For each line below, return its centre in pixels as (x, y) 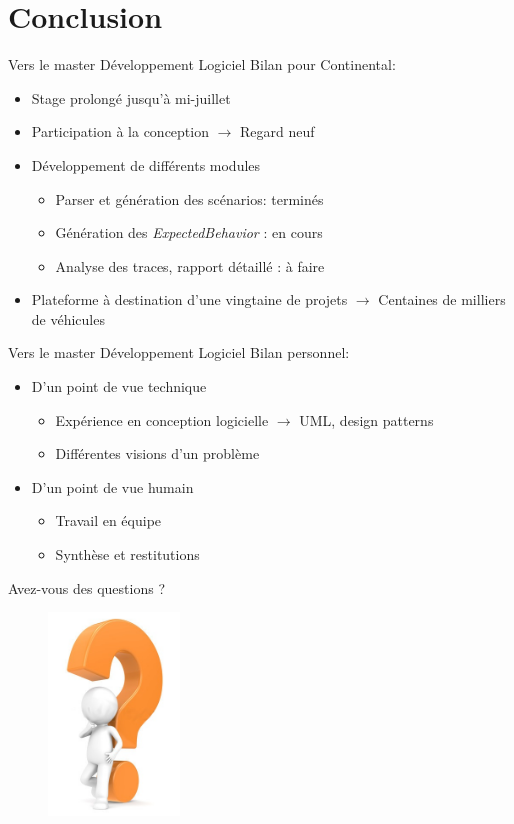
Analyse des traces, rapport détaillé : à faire (190, 265)
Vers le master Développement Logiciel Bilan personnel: (179, 352)
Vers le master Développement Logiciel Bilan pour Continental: (202, 64)
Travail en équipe (108, 520)
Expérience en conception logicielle (162, 419)
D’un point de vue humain (112, 486)
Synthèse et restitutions (127, 554)
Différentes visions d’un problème (157, 453)
